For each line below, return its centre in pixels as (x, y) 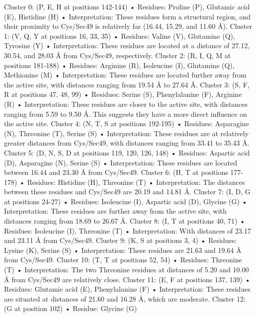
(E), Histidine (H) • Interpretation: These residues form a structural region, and (127, 16)
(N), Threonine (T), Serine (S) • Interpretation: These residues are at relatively (127, 133)
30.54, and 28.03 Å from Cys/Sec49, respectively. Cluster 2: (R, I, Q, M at (118, 55)
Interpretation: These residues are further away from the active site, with (115, 211)
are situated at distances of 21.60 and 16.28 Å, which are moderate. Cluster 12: (125, 298)
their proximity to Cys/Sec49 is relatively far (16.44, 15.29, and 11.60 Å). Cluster (128, 26)
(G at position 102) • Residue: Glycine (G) (71, 308)
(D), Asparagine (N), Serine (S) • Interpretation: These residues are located (121, 162)
